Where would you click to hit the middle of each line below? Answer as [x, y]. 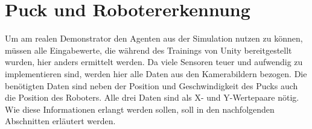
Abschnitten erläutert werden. [60, 121]
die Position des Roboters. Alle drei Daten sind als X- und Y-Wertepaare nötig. [152, 97]
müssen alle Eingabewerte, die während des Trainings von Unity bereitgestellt [148, 50]
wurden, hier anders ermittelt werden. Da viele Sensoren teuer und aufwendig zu [154, 62]
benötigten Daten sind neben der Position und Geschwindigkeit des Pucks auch [151, 85]
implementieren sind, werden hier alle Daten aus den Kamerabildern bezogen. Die [156, 73]
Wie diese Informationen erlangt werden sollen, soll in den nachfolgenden [140, 109]
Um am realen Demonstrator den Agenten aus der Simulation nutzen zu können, [154, 38]
